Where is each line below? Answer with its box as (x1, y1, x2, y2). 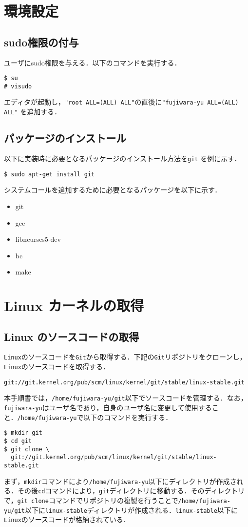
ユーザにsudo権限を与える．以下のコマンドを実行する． (4, 57, 181, 67)
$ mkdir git (4, 429, 42, 437)
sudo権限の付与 (4, 34, 79, 49)
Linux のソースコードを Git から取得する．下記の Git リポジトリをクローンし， (4, 352, 247, 362)
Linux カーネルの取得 (4, 295, 144, 316)
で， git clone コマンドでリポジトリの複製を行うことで (4, 495, 178, 505)
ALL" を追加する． (4, 106, 61, 117)
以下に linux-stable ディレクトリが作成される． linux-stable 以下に (24, 505, 238, 515)
